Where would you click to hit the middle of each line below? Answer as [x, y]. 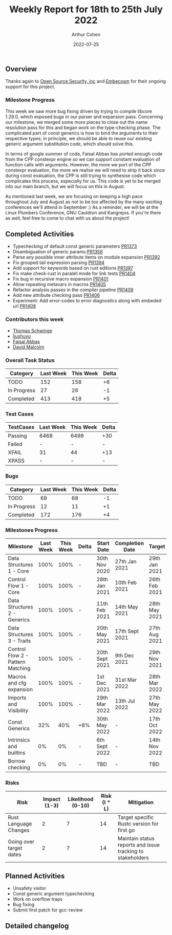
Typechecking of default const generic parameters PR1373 [75, 246]
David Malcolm [28, 347]
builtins [17, 752]
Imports [17, 698]
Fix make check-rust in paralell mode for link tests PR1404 [74, 274]
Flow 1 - [18, 585]
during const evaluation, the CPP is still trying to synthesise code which [81, 176]
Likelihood [81, 799]
